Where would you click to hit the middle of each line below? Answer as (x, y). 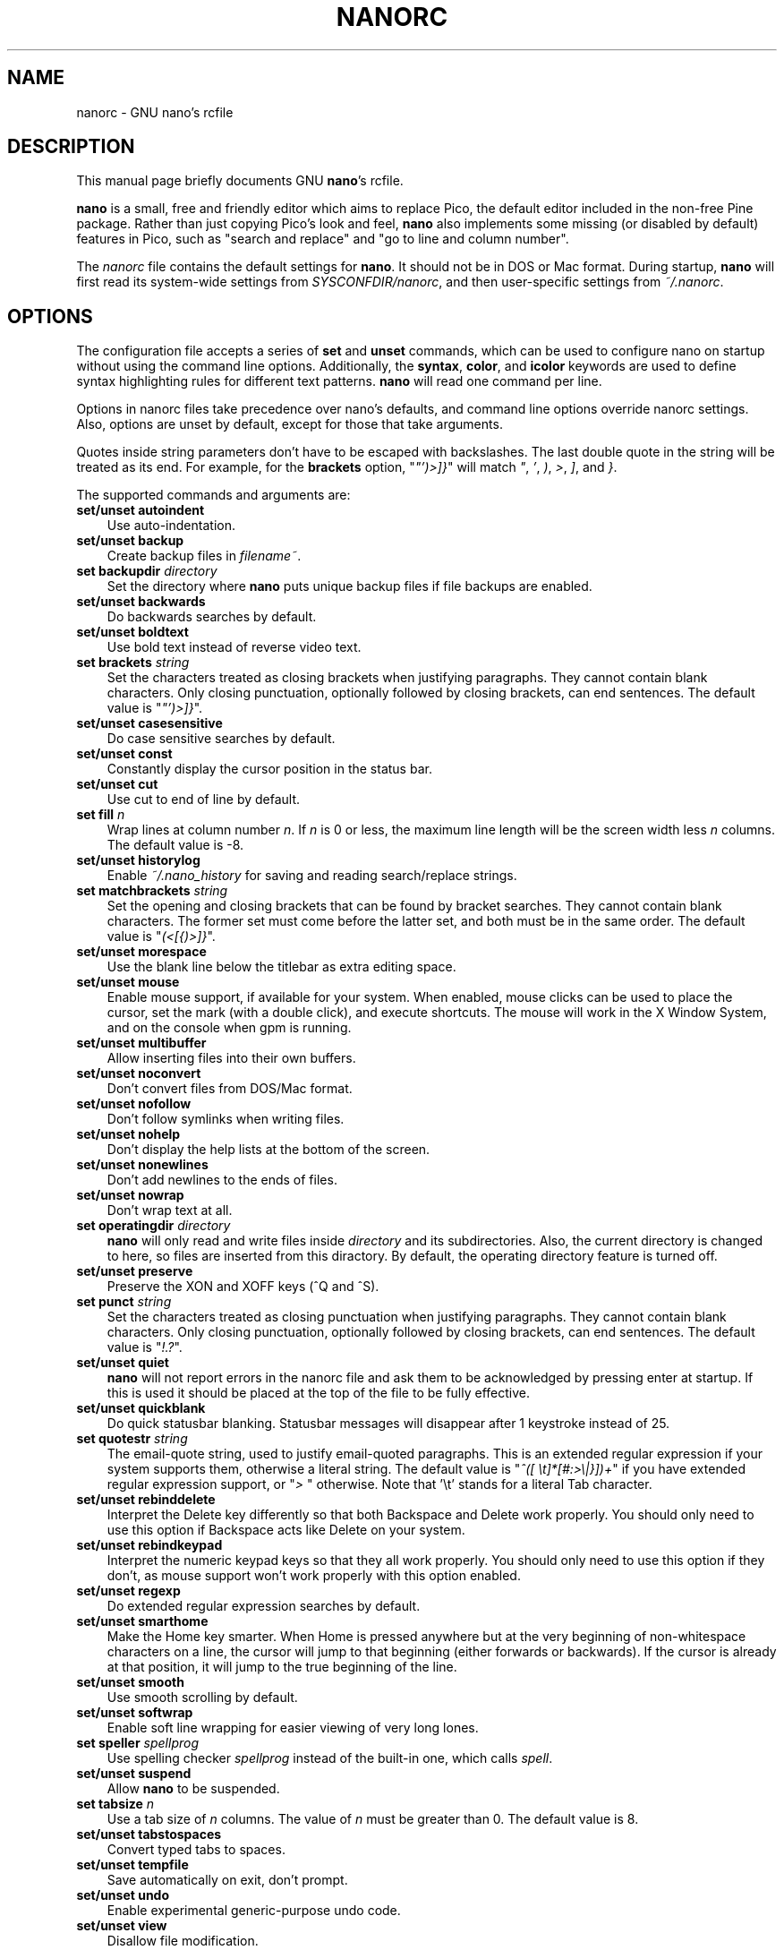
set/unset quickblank (141, 1408)
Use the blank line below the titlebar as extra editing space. (281, 967)
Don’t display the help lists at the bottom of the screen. (268, 1150)
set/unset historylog (138, 860)
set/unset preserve (135, 1271)
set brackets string (133, 663)
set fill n (101, 815)
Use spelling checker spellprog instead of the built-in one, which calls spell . (330, 1758)
